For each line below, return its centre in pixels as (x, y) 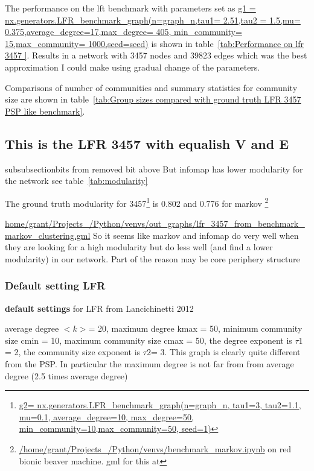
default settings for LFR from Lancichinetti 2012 (99, 308)
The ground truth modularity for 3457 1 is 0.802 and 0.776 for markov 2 (137, 202)
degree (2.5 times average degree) (66, 375)
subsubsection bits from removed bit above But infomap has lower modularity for (154, 169)
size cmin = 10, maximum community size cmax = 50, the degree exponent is (149, 340)
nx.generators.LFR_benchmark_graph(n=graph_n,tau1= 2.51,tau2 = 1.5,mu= (153, 20)
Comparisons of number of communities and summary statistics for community (151, 87)
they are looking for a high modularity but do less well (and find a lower (139, 247)
